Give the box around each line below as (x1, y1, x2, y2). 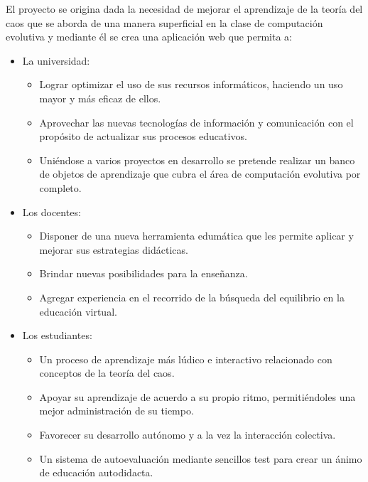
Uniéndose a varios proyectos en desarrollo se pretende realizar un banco (39, 152, 355, 167)
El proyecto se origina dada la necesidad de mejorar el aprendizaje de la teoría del (6, 1, 363, 16)
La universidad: (22, 53, 90, 68)
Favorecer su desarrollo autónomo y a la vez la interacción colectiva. (39, 427, 336, 442)
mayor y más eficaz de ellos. (39, 90, 161, 105)
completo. (39, 180, 82, 195)
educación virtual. (39, 304, 117, 318)
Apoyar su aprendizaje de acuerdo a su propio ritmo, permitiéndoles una (39, 389, 356, 404)
